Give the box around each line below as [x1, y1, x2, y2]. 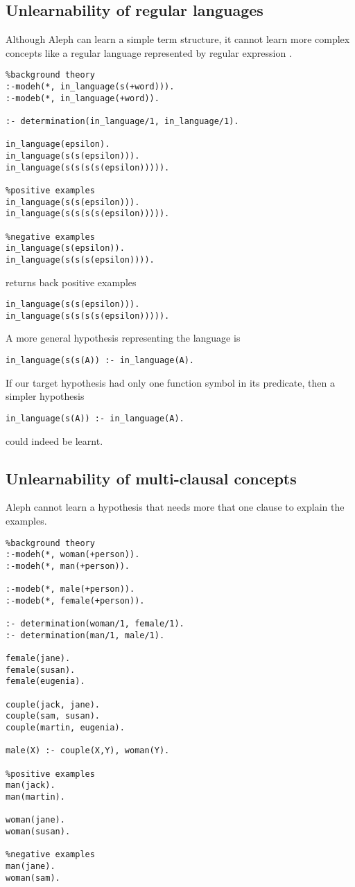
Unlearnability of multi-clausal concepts [6, 467, 297, 489]
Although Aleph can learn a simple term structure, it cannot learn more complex [6, 32, 350, 46]
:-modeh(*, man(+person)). [6, 561, 130, 571]
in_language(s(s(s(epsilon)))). [6, 254, 155, 265]
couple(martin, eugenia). [6, 723, 125, 733]
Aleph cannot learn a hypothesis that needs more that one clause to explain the [6, 500, 345, 514]
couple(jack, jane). [6, 699, 101, 710]
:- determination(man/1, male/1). [6, 630, 165, 640]
